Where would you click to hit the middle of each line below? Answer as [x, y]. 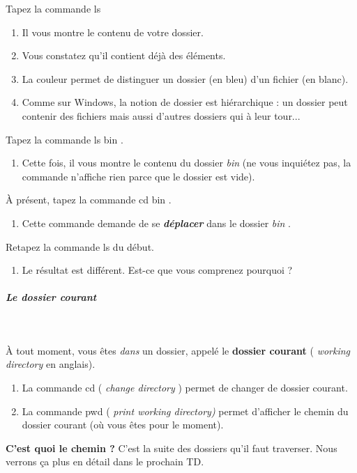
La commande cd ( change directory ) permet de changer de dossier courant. [185, 388]
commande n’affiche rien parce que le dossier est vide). [138, 176]
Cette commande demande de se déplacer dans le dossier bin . [157, 223]
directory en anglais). [51, 364]
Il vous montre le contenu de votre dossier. [113, 32]
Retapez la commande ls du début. [80, 246]
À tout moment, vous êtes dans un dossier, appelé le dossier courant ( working [178, 350]
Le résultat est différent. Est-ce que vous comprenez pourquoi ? [157, 270]
